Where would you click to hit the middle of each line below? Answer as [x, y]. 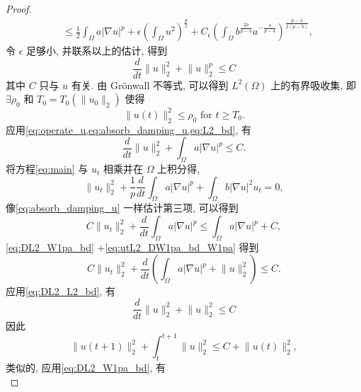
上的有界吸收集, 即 [313, 85]
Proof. [19, 8]
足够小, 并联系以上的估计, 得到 [97, 51]
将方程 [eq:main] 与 [47, 169]
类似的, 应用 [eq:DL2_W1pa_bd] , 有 [86, 367]
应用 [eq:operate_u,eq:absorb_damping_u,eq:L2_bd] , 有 [128, 129]
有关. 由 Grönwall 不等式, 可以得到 [150, 85]
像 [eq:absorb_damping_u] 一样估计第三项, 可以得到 [122, 208]
